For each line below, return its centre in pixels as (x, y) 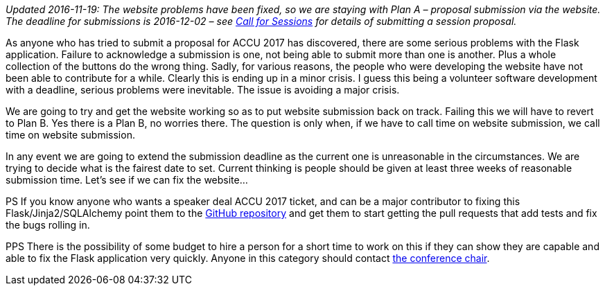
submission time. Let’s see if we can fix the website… (127, 180)
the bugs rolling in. (48, 225)
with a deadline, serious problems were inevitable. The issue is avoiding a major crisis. (203, 90)
